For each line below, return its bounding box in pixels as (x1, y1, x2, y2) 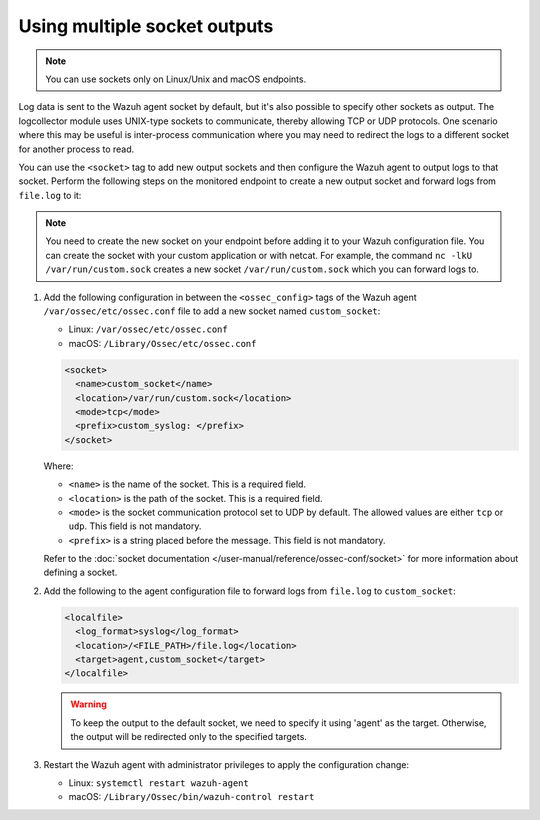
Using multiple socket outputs (18, 15, 274, 37)
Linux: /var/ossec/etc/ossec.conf (68, 323, 229, 335)
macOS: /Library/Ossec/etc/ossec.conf (68, 337, 257, 349)
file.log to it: (18, 189, 82, 201)
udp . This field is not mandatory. (68, 520, 202, 532)
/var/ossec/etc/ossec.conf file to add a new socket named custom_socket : (43, 305, 381, 317)
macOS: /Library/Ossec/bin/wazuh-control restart (68, 791, 315, 803)
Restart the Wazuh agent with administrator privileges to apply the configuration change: (43, 758, 410, 770)
